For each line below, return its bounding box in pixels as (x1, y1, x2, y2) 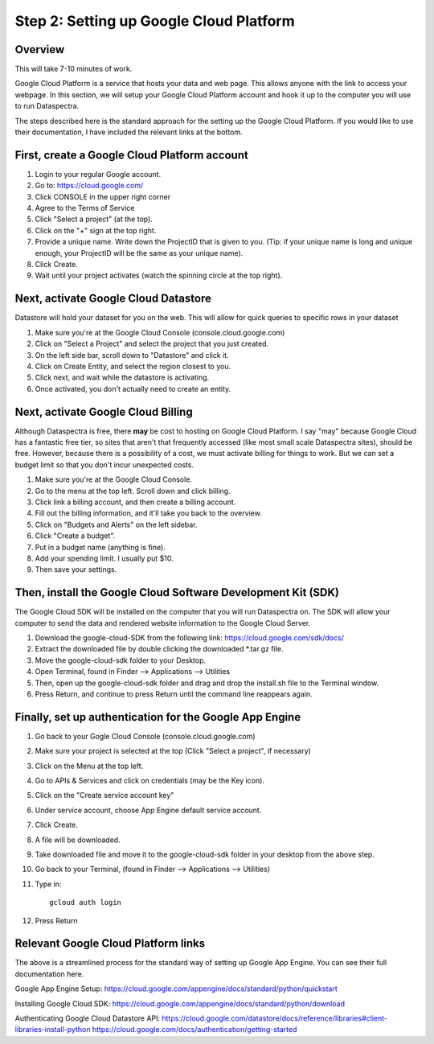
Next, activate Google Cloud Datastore (14, 292, 212, 306)
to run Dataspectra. (14, 101, 80, 111)
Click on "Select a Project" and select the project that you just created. (35, 339, 269, 349)
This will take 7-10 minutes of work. (14, 64, 133, 74)
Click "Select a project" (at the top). (35, 214, 153, 224)
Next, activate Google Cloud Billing (14, 405, 193, 418)
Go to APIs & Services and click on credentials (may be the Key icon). (35, 776, 265, 785)
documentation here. (14, 969, 84, 979)
